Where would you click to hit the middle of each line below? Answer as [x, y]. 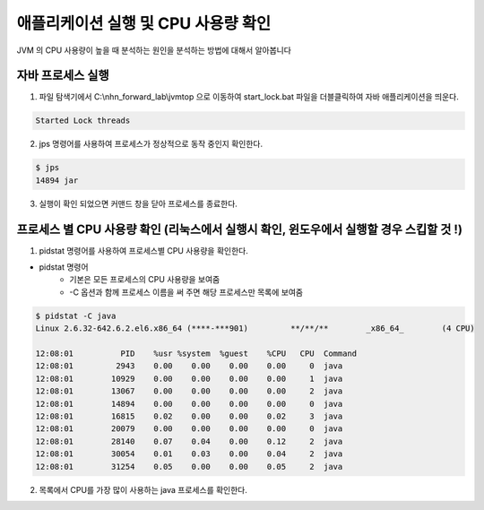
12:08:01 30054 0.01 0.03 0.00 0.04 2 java [189, 454]
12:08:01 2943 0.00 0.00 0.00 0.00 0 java [189, 366]
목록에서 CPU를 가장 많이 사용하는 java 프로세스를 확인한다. [143, 489]
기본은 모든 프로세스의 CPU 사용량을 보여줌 [145, 280]
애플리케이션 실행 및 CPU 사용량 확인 [144, 23]
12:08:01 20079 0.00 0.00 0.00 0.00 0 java [189, 429]
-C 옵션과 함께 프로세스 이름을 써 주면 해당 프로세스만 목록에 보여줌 [186, 292]
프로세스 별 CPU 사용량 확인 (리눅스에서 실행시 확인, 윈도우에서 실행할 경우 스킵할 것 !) [240, 229]
